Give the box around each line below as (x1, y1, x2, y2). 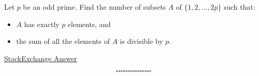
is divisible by (120, 36, 163, 46)
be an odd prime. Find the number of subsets (23, 2, 166, 12)
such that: (224, 2, 255, 12)
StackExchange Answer (4, 53, 77, 63)
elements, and (67, 18, 111, 29)
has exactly (24, 18, 60, 29)
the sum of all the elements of (16, 36, 110, 46)
